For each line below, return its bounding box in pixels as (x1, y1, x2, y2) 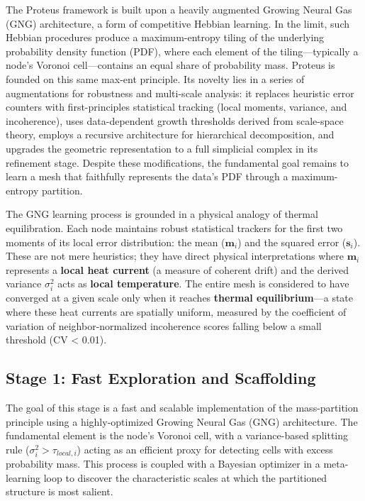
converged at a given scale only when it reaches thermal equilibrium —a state (6, 290, 354, 305)
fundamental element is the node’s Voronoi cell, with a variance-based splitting (6, 428, 348, 443)
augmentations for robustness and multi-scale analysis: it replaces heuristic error (6, 85, 354, 100)
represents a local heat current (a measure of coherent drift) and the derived (6, 262, 349, 277)
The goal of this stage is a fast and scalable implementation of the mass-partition (6, 400, 359, 415)
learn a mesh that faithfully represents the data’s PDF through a (6, 169, 288, 184)
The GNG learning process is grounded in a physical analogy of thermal (6, 207, 318, 221)
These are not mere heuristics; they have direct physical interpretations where (6, 248, 344, 263)
